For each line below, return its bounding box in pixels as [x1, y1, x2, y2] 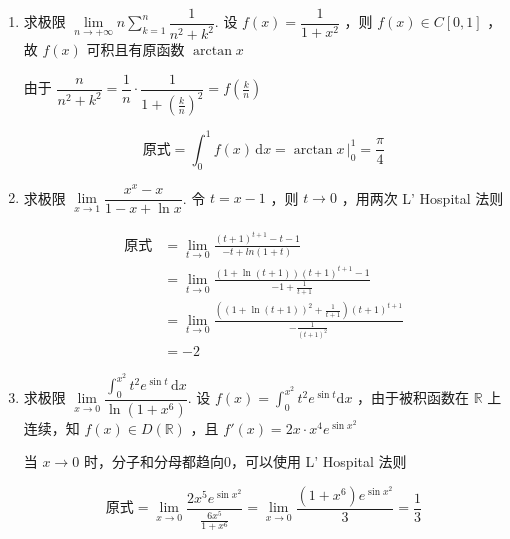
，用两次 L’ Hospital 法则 [341, 187, 504, 208]
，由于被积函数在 [357, 387, 470, 408]
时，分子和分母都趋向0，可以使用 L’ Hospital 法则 [83, 451, 407, 472]
